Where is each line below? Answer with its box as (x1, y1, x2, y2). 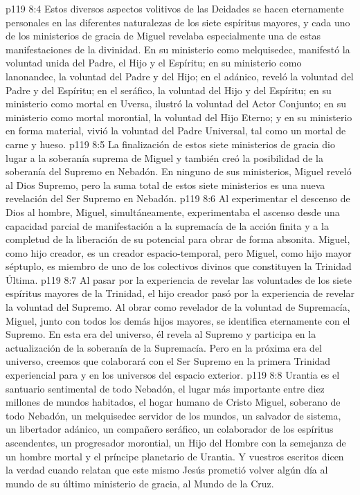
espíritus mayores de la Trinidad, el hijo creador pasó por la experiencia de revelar (6, 286, 354, 300)
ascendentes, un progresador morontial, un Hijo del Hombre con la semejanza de (6, 435, 346, 449)
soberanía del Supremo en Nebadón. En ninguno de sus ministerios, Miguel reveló (6, 164, 352, 179)
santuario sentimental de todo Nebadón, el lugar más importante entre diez (6, 381, 325, 395)
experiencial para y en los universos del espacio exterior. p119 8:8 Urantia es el (6, 368, 340, 382)
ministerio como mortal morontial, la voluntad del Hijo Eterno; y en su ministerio (6, 109, 352, 124)
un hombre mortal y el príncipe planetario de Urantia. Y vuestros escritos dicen (6, 449, 344, 463)
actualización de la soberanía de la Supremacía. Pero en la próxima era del (6, 340, 323, 354)
